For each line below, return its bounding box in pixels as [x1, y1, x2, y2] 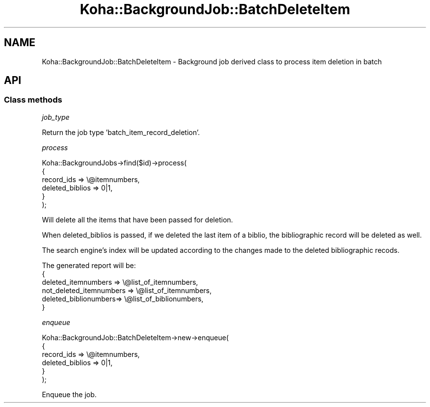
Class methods [4, 95, 62, 105]
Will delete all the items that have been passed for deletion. [42, 215, 233, 224]
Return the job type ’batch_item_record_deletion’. [42, 128, 200, 136]
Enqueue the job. [42, 390, 97, 399]
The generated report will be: [42, 261, 136, 270]
